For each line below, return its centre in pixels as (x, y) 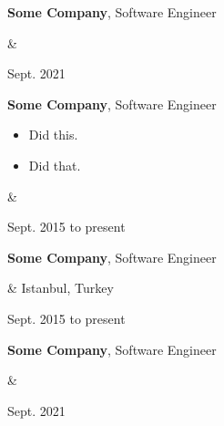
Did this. (53, 135)
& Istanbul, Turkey (61, 288)
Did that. (55, 165)
